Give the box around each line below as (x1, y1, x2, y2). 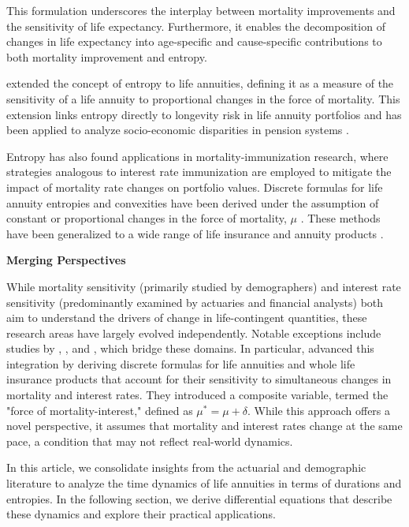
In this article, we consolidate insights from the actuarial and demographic (6, 459, 366, 476)
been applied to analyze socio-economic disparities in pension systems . (6, 121, 349, 138)
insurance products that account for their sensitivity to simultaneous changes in (6, 371, 392, 387)
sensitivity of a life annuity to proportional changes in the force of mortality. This (6, 90, 400, 107)
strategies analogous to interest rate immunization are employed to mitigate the (6, 163, 392, 180)
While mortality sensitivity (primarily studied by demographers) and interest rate (6, 278, 401, 294)
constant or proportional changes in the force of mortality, (6, 210, 287, 226)
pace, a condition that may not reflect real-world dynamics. (6, 432, 293, 449)
